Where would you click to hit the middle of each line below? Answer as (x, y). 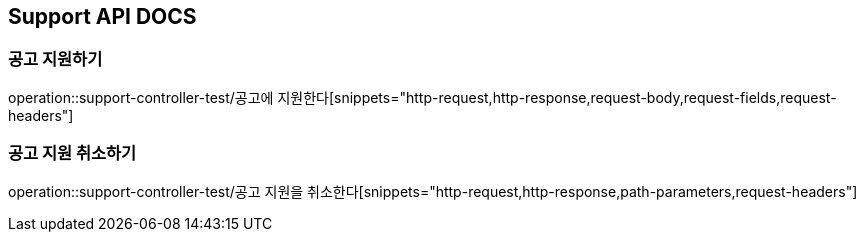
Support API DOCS (102, 16)
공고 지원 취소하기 (72, 153)
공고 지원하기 (55, 59)
